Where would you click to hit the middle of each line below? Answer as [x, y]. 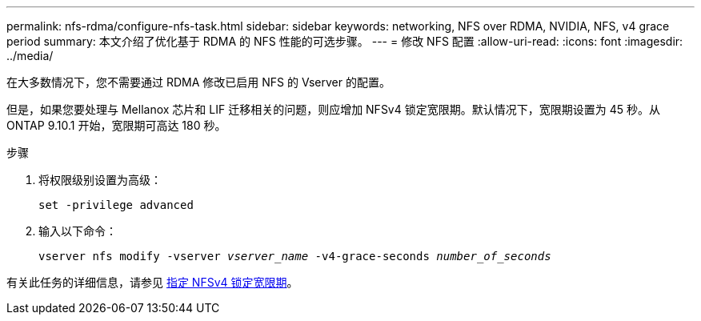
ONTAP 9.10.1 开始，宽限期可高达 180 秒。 [116, 125]
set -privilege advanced [116, 205]
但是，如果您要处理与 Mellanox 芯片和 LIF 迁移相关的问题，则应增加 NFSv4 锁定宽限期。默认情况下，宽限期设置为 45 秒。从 [333, 109]
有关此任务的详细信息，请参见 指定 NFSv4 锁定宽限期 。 [152, 282]
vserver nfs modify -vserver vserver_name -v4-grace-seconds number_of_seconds [295, 256]
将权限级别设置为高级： [100, 180]
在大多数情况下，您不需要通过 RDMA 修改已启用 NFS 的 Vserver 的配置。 [198, 82]
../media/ [30, 56]
